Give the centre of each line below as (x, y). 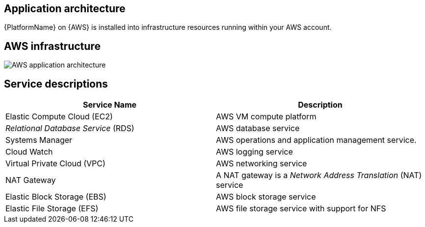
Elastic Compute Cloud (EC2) (59, 117)
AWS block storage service (266, 197)
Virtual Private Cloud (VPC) (55, 164)
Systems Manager (39, 140)
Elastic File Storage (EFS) (52, 209)
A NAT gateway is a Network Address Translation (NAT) (319, 175)
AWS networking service (262, 164)
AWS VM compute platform (266, 117)
